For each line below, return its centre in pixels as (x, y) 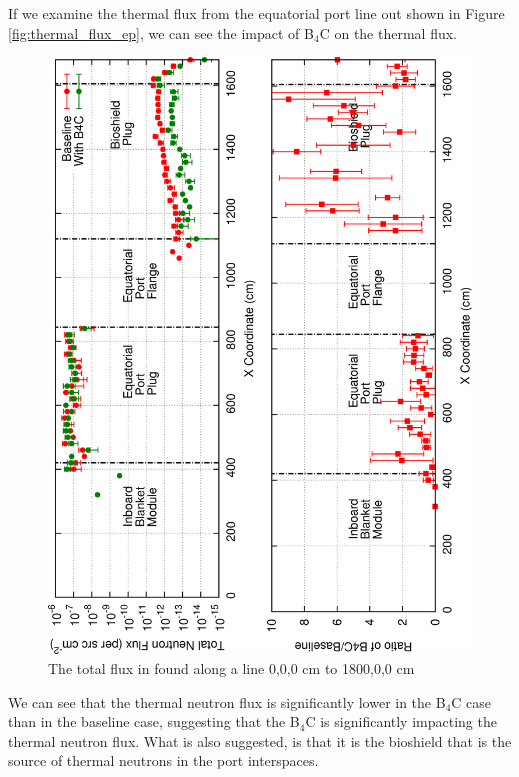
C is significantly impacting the (401, 721)
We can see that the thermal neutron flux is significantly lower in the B (227, 701)
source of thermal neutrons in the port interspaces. (163, 760)
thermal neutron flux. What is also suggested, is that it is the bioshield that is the (260, 740)
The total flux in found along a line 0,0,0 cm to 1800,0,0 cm (231, 667)
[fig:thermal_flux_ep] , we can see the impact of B (161, 32)
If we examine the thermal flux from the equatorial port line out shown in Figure (256, 13)
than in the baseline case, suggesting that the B (154, 721)
